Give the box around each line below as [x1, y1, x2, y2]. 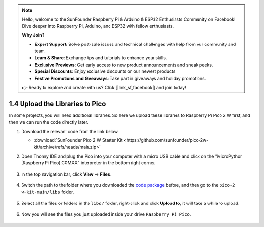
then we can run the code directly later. [9, 119, 88, 125]
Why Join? [22, 32, 44, 38]
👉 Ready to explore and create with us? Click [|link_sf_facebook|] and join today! [22, 84, 186, 90]
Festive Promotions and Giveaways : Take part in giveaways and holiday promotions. [34, 75, 206, 81]
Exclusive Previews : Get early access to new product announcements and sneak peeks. [34, 62, 213, 68]
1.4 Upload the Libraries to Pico [9, 99, 106, 108]
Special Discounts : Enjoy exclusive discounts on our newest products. [34, 68, 177, 74]
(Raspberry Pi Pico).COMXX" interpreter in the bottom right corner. [21, 160, 156, 166]
